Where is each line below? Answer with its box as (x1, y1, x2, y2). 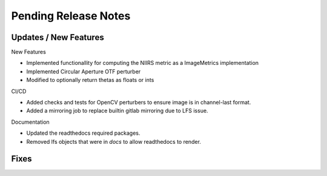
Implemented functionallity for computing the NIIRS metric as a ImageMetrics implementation (26, 59, 259, 67)
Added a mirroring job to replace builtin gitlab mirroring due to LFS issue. (26, 107, 208, 115)
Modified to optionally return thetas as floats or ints (26, 76, 154, 84)
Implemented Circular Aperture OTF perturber (26, 67, 141, 75)
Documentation (11, 118, 50, 126)
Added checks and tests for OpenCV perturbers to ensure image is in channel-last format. (26, 99, 251, 106)
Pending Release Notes (11, 9, 131, 22)
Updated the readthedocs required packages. (26, 129, 140, 137)
